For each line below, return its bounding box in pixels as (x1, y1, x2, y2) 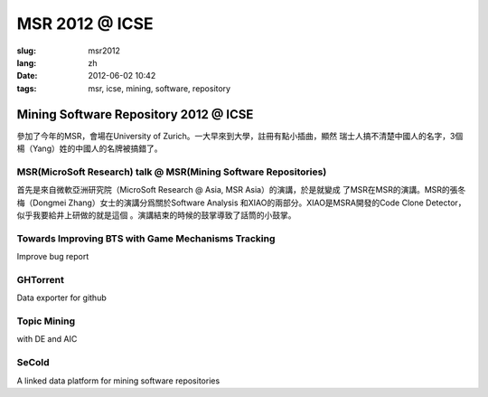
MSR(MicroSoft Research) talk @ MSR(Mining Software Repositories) (16, 165, 327, 178)
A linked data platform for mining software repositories (16, 375, 221, 386)
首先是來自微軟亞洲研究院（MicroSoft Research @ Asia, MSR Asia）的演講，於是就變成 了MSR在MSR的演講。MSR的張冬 (16, 184, 466, 195)
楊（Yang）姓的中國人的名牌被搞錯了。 (16, 143, 163, 154)
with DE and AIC (16, 334, 78, 345)
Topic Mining (16, 315, 76, 327)
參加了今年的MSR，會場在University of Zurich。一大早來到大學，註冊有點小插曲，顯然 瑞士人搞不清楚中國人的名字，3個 (16, 130, 464, 141)
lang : (16, 57, 37, 68)
